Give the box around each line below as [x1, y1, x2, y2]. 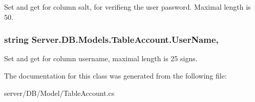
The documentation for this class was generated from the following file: [4, 70, 227, 81]
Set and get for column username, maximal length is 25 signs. [4, 53, 198, 64]
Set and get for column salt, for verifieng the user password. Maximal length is [4, 2, 251, 12]
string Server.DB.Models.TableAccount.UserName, [4, 33, 219, 46]
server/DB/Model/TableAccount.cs [4, 87, 115, 98]
